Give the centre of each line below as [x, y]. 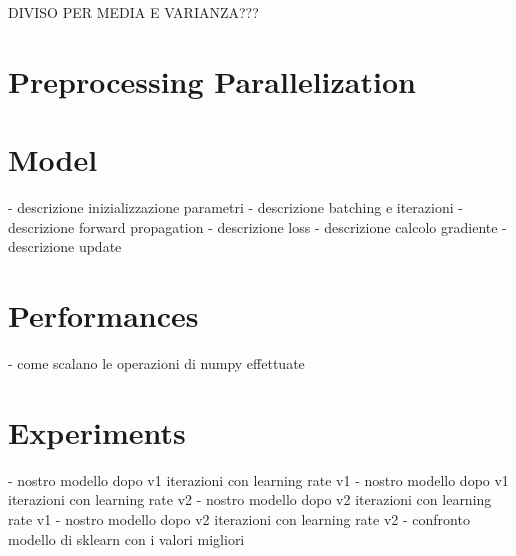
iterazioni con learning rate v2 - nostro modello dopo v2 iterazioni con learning [250, 499]
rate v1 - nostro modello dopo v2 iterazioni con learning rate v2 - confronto [239, 518]
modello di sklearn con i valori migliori [126, 538]
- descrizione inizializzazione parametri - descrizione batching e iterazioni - [235, 207]
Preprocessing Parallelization [212, 80]
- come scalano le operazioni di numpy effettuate [156, 363]
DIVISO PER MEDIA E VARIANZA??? [133, 12]
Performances [103, 315]
